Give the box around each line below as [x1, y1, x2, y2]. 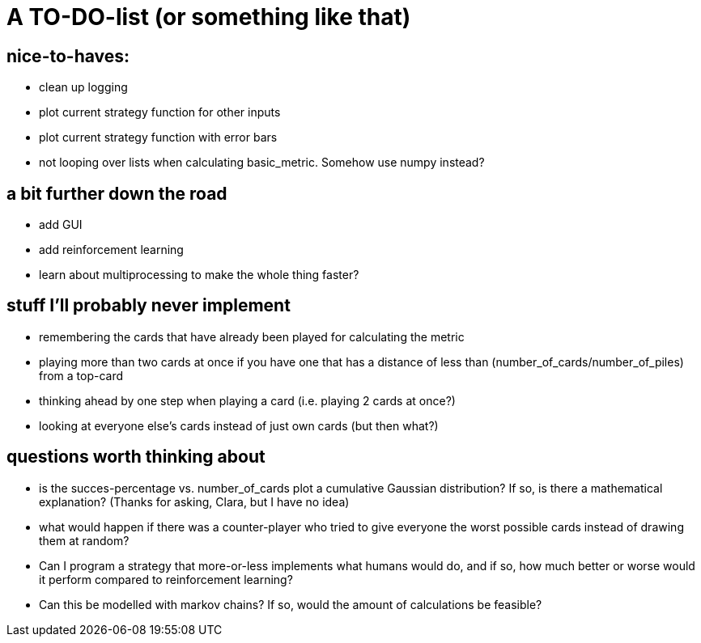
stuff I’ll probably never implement [6, 295, 291, 316]
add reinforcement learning [39, 243, 184, 257]
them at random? [39, 533, 130, 548]
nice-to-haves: [6, 45, 130, 66]
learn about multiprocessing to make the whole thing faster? [39, 268, 359, 282]
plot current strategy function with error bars [39, 130, 278, 145]
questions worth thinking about [6, 446, 266, 467]
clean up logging [39, 80, 128, 95]
